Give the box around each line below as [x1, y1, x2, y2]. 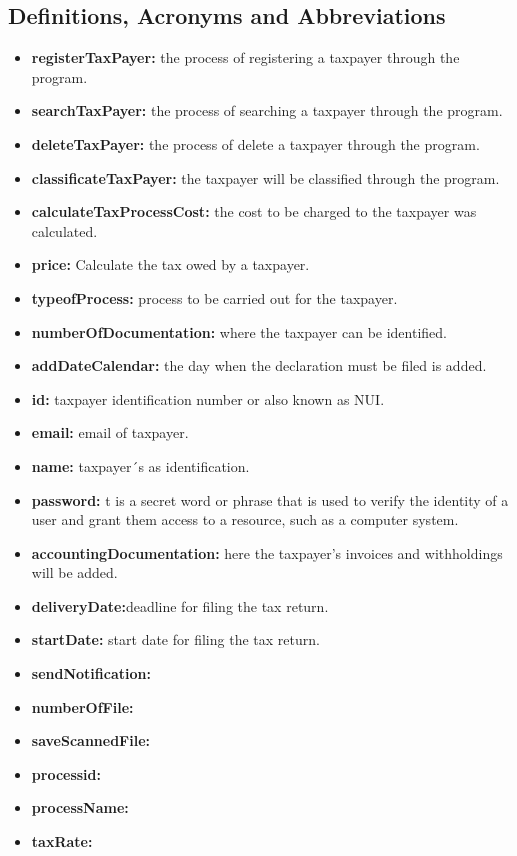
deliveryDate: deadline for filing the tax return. [31, 595, 329, 616]
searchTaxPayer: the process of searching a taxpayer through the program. [31, 100, 503, 121]
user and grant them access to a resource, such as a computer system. [31, 509, 459, 530]
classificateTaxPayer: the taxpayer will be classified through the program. [31, 167, 500, 188]
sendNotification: [31, 663, 151, 684]
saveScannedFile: [31, 730, 151, 751]
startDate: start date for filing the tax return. [31, 629, 320, 650]
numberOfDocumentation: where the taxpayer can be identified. [31, 321, 447, 342]
